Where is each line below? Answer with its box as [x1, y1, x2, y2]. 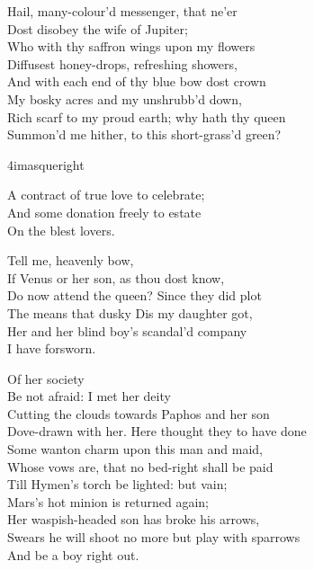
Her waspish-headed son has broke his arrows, [7, 510, 260, 529]
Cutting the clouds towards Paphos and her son [7, 404, 270, 423]
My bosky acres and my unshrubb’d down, [7, 89, 242, 108]
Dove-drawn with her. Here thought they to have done [7, 422, 307, 441]
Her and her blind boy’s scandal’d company [7, 321, 247, 340]
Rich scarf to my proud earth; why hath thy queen [7, 107, 286, 126]
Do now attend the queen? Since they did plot [7, 286, 262, 305]
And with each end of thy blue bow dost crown [7, 72, 266, 91]
